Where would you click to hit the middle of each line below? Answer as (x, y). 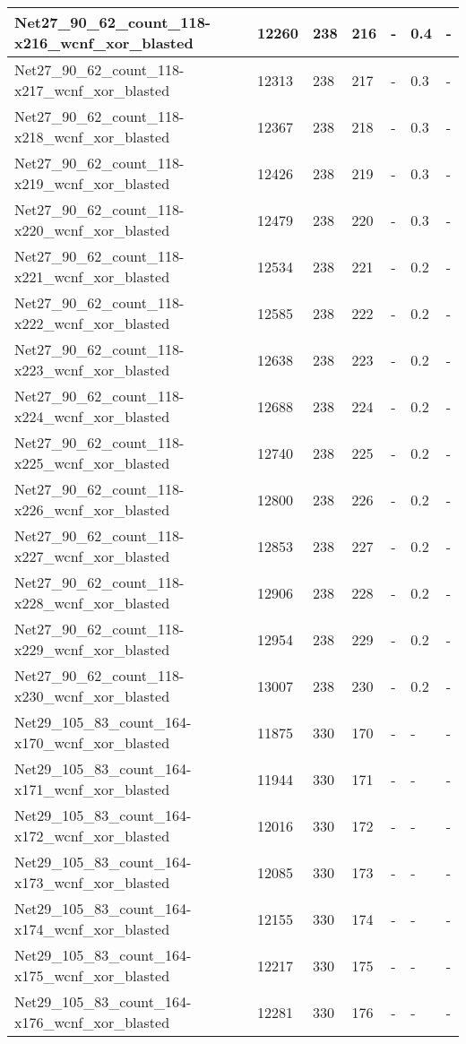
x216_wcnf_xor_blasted (104, 43)
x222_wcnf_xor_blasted (92, 323)
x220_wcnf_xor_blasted (92, 230)
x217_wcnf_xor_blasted (92, 90)
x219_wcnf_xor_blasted (92, 183)
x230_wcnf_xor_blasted (92, 696)
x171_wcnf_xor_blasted (92, 789)
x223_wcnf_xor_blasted (92, 370)
